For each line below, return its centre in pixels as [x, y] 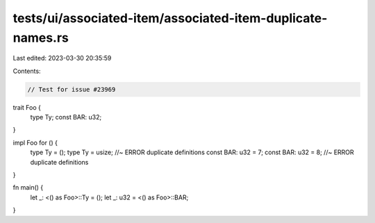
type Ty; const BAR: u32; [66, 117]
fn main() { [28, 188]
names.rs [41, 38]
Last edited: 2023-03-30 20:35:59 [62, 58]
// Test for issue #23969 [72, 89]
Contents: [27, 71]
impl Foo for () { [35, 142]
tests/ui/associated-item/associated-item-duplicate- [170, 18]
